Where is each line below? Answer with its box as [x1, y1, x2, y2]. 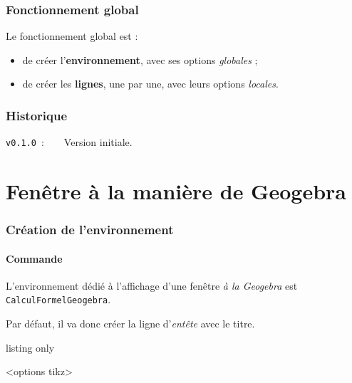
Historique [6, 106, 68, 124]
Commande [6, 251, 63, 266]
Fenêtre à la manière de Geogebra [6, 177, 346, 206]
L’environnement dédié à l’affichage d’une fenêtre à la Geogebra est [6, 278, 298, 293]
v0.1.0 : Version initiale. [6, 135, 133, 149]
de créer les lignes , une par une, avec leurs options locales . [22, 76, 279, 91]
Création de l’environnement [6, 221, 174, 238]
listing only [6, 340, 55, 355]
